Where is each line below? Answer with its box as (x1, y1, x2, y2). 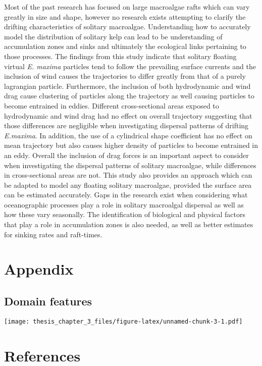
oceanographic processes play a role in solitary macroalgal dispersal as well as (4, 199, 244, 210)
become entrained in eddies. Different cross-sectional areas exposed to (4, 100, 219, 111)
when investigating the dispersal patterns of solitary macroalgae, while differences (4, 160, 256, 170)
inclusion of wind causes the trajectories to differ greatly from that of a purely (4, 71, 246, 81)
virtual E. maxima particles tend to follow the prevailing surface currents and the (4, 61, 256, 71)
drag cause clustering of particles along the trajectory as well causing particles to (4, 90, 254, 101)
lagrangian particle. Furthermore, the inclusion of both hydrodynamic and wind (4, 80, 251, 91)
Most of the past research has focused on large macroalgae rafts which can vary (4, 2, 250, 12)
